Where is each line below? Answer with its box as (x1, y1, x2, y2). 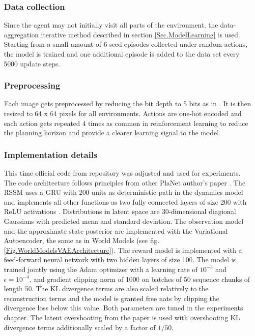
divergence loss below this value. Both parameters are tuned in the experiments (4, 303, 243, 313)
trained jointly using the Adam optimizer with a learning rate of (4, 264, 198, 274)
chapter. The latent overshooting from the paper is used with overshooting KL (4, 312, 240, 322)
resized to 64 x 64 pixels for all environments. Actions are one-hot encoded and (4, 108, 242, 118)
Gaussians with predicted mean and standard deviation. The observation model (4, 215, 244, 226)
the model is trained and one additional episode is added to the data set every (4, 49, 240, 59)
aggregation (4, 29, 39, 39)
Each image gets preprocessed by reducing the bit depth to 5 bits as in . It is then (4, 98, 251, 109)
